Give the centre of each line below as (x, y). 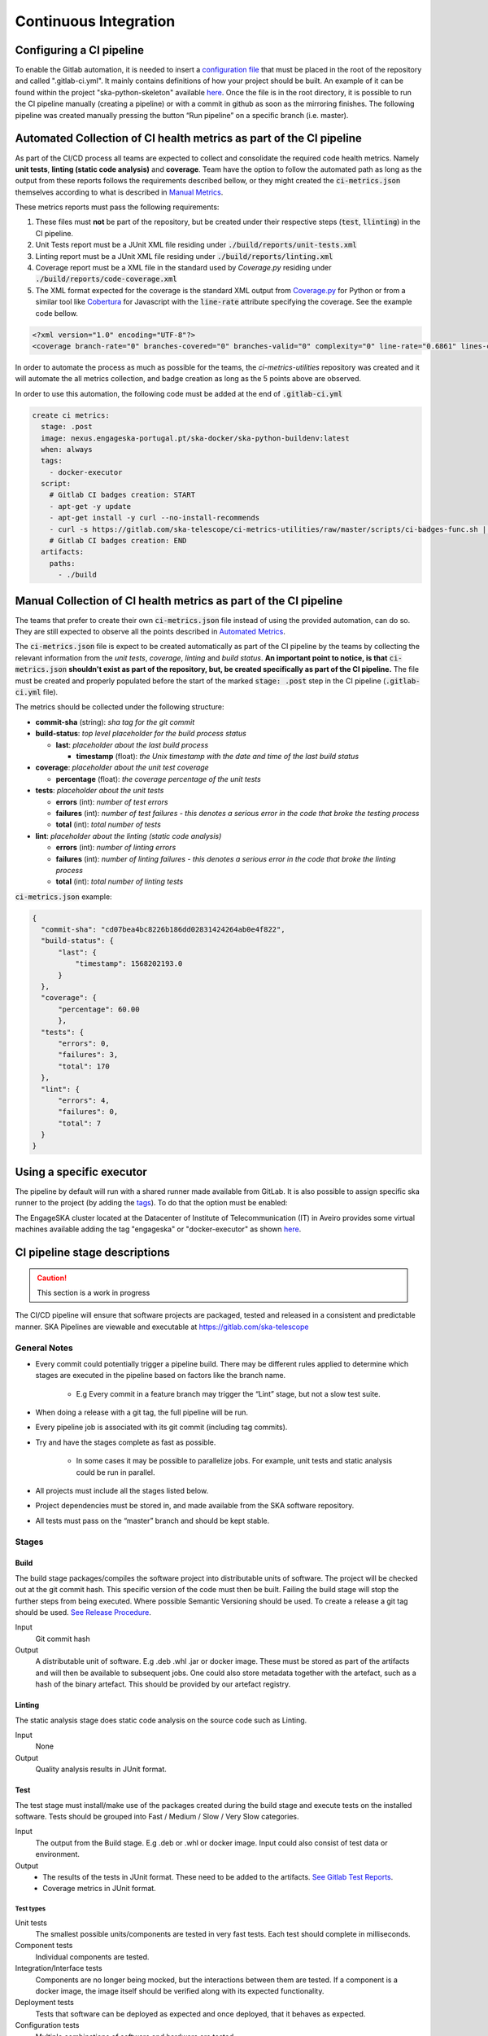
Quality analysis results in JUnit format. (101, 1769)
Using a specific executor (81, 1172)
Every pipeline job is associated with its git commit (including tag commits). (161, 1427)
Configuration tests (47, 2025)
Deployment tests (45, 2003)
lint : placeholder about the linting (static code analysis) (129, 836)
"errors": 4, (84, 1100)
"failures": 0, (88, 1112)
